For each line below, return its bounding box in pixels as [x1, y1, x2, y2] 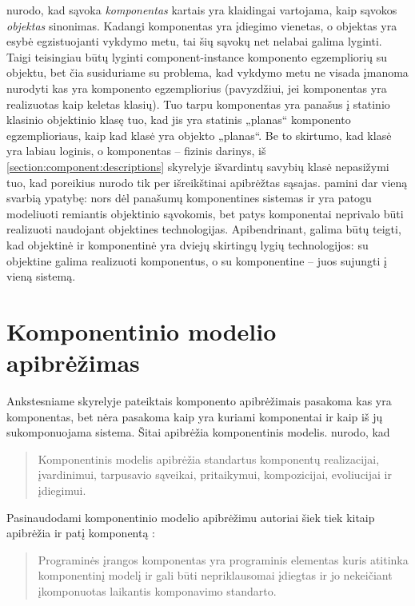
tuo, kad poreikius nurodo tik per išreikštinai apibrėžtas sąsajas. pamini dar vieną [6, 173, 408, 190]
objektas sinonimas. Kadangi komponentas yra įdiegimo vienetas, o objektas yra [6, 17, 397, 34]
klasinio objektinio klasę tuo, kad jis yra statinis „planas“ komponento [6, 111, 351, 128]
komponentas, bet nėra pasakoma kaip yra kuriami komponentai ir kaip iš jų [6, 408, 383, 425]
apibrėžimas [6, 346, 140, 379]
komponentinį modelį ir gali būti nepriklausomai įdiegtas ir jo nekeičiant [38, 567, 393, 584]
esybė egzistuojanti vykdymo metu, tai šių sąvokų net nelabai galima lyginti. [6, 33, 382, 50]
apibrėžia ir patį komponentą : [6, 524, 156, 541]
